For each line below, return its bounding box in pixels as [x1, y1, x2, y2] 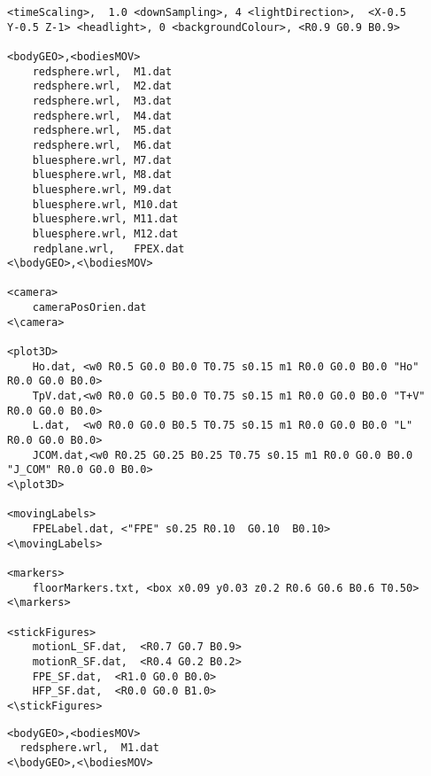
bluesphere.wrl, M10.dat [32, 198, 179, 211]
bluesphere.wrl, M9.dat [32, 182, 173, 196]
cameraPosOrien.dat [32, 301, 147, 314]
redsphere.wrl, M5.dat [32, 124, 173, 137]
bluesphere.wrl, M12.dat [32, 227, 179, 240]
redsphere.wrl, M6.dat [32, 138, 173, 151]
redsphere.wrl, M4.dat [32, 109, 173, 122]
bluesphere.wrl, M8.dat [32, 168, 173, 182]
